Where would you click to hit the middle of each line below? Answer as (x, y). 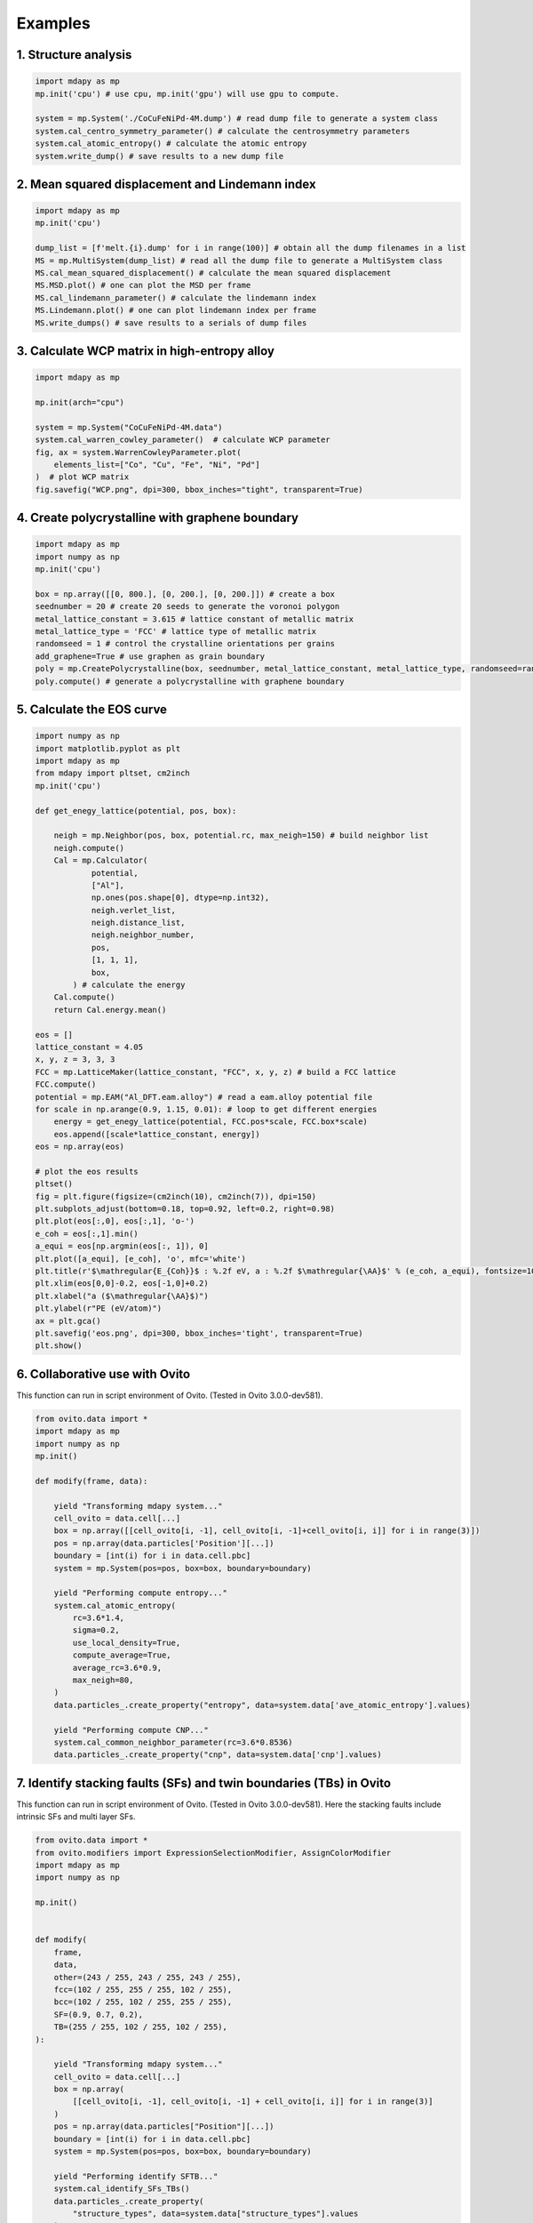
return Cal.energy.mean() (110, 1010)
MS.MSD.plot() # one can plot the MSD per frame (143, 285)
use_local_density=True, (127, 1642)
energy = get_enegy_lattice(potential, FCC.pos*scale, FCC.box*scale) (211, 1122)
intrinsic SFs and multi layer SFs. (76, 1817)
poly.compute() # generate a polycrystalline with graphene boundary (190, 681)
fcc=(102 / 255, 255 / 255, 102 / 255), (143, 1989)
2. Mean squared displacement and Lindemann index (166, 184)
